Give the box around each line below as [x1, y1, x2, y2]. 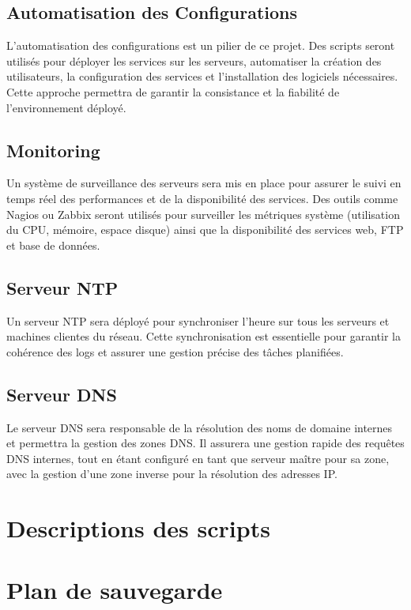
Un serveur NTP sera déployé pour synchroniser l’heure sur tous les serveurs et [6, 312, 390, 329]
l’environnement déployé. [6, 99, 126, 115]
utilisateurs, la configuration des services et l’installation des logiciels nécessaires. [6, 68, 398, 85]
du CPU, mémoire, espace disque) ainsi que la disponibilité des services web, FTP [6, 221, 404, 238]
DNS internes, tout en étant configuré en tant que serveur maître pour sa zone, [6, 450, 390, 466]
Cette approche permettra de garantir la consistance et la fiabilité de [6, 83, 340, 100]
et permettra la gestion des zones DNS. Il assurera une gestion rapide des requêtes [6, 435, 405, 451]
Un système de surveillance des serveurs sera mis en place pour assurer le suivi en [6, 175, 402, 191]
